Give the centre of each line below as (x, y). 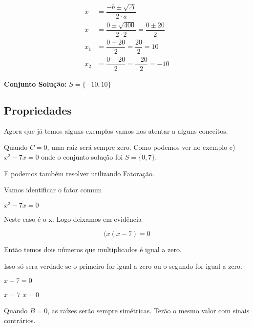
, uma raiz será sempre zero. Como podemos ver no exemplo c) (141, 147)
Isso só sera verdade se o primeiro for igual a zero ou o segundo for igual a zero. (123, 266)
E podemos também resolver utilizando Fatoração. (79, 173)
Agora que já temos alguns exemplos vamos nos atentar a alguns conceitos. (116, 130)
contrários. (20, 320)
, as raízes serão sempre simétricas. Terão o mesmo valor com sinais (148, 311)
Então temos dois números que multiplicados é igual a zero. (93, 249)
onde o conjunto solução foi (82, 156)
